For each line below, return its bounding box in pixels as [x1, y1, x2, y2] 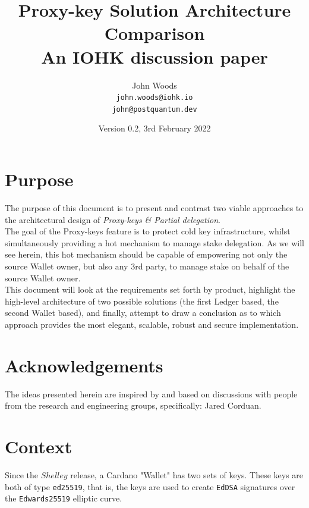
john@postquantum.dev [112, 105, 197, 114]
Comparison [104, 21, 205, 45]
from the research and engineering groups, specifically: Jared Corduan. [5, 399, 261, 412]
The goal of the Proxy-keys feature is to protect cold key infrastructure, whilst [5, 225, 291, 237]
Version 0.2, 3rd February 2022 [98, 122, 211, 134]
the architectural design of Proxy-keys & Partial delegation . [5, 213, 220, 225]
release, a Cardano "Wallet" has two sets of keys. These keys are [70, 468, 304, 481]
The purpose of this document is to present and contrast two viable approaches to [5, 201, 304, 214]
